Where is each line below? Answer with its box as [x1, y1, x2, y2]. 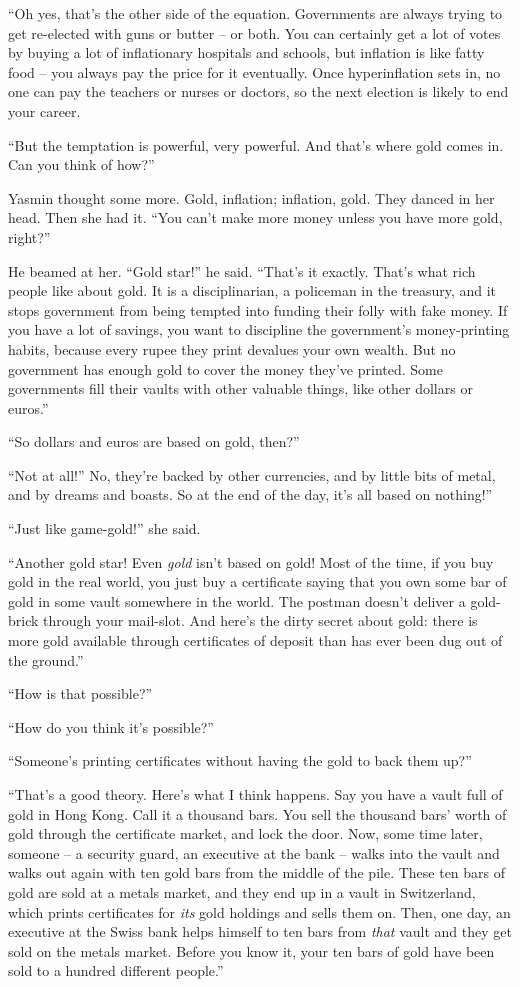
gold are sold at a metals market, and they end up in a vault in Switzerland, [8, 881, 476, 902]
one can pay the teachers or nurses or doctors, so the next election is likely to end [8, 81, 509, 102]
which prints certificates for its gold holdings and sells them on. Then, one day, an [8, 901, 511, 922]
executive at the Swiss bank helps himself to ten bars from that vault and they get [8, 921, 512, 942]
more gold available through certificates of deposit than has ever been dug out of [8, 630, 503, 651]
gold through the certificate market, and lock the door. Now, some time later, [8, 823, 483, 844]
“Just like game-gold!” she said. [8, 518, 201, 539]
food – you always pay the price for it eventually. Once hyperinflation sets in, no [8, 61, 501, 82]
